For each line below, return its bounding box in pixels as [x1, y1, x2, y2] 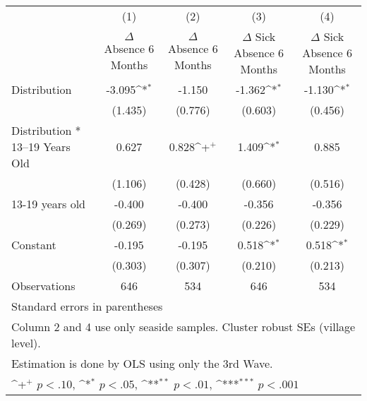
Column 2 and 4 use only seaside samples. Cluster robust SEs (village [11, 318, 356, 335]
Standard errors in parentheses [11, 298, 163, 314]
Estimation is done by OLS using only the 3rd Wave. [11, 355, 273, 371]
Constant [11, 237, 56, 253]
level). [11, 335, 41, 351]
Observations [11, 277, 76, 294]
